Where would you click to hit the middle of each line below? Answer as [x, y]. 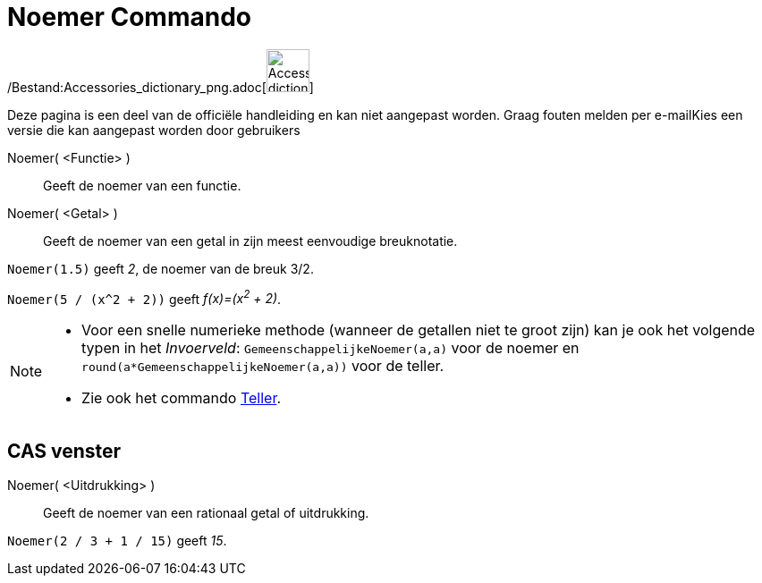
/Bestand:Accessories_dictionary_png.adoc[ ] [161, 87]
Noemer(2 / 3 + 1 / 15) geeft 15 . [117, 541]
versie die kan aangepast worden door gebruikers [154, 130]
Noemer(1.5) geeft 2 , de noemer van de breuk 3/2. [161, 268]
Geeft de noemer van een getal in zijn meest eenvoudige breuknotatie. [250, 241]
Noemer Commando [129, 17]
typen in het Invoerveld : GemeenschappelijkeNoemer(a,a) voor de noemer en [330, 348]
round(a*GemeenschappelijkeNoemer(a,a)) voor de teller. [263, 366]
